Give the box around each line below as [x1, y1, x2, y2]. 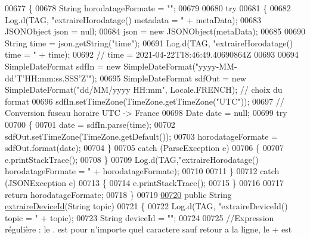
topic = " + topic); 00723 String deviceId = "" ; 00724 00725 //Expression [5, 211, 274, 224]
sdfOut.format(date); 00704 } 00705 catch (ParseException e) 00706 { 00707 [5, 141, 284, 154]
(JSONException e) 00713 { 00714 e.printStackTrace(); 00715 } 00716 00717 [5, 176, 284, 188]
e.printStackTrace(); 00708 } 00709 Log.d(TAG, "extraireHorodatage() [5, 153, 259, 165]
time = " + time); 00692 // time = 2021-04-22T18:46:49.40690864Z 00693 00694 [5, 48, 299, 61]
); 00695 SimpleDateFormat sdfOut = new [91, 71, 246, 84]
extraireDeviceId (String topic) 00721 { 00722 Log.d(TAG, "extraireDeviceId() [5, 200, 288, 212]
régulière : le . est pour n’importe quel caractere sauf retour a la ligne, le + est [5, 223, 292, 235]
